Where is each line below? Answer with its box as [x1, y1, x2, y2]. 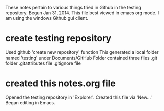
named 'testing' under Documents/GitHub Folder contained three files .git [5, 54, 157, 61]
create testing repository [5, 33, 112, 44]
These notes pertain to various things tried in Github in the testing [5, 5, 142, 10]
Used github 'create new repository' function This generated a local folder [5, 49, 159, 55]
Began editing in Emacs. [5, 99, 55, 105]
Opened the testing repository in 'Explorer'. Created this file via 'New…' [5, 94, 152, 100]
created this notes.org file [5, 78, 116, 89]
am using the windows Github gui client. [5, 15, 88, 21]
